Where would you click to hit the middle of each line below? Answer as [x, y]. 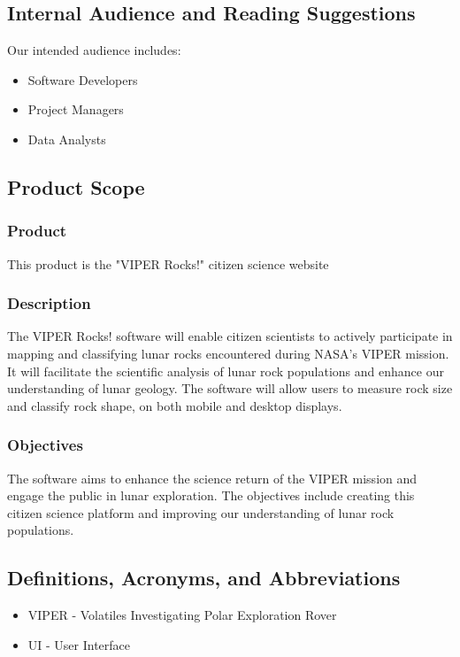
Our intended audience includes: [94, 50]
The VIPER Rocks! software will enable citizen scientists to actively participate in [230, 336]
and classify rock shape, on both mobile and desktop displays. [175, 405]
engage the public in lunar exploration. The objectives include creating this [211, 495]
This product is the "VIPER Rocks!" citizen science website [168, 263]
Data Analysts [67, 139]
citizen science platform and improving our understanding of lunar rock [201, 512]
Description [49, 303]
